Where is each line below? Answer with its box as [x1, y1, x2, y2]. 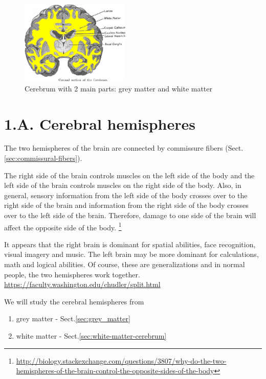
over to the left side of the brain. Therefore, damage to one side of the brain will [4, 210, 256, 221]
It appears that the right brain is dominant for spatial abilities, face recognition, [4, 239, 256, 249]
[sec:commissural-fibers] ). [4, 153, 82, 163]
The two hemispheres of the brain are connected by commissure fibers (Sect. [4, 143, 243, 153]
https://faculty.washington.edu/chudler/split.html [4, 279, 161, 290]
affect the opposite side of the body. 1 [4, 220, 122, 232]
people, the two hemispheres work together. [4, 269, 140, 279]
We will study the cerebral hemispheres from [4, 296, 144, 306]
